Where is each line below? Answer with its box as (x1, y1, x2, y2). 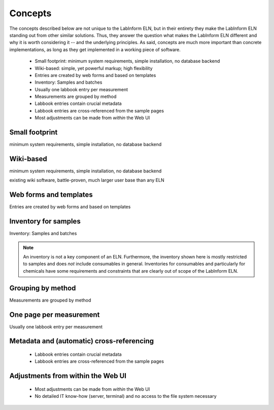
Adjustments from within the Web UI (9, 371, 127, 380)
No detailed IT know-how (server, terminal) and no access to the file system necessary (35, 393, 217, 399)
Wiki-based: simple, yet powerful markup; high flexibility (35, 65, 153, 71)
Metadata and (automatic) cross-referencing (9, 337, 154, 346)
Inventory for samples (9, 217, 81, 226)
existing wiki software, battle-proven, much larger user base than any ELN (9, 177, 164, 183)
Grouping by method (9, 284, 76, 292)
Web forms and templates (9, 191, 93, 199)
